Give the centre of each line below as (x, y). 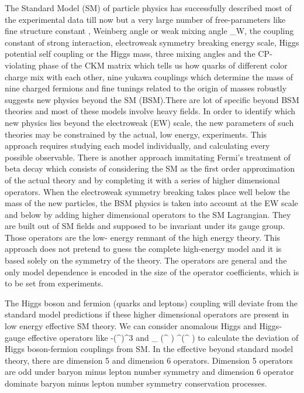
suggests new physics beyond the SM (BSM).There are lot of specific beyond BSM (152, 99)
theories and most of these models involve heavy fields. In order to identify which (150, 111)
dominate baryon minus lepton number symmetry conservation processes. (136, 383)
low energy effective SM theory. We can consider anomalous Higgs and (131, 326)
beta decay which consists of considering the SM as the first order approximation (150, 168)
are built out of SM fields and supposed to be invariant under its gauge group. (145, 226)
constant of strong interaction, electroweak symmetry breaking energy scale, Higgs (152, 42)
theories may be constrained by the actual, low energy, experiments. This (136, 134)
